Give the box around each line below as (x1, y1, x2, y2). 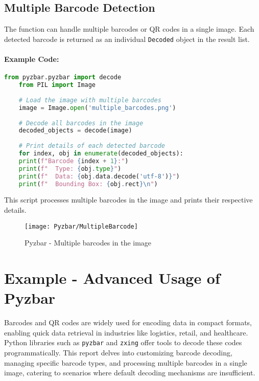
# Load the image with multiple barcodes (18, 96, 161, 104)
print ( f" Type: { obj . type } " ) (18, 165, 122, 172)
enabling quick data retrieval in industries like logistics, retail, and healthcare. (4, 327, 248, 338)
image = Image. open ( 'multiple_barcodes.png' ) (18, 104, 176, 111)
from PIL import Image (18, 81, 96, 89)
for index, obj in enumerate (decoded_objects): (18, 150, 183, 157)
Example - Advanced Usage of (4, 267, 220, 288)
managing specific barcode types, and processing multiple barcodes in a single (4, 357, 247, 368)
